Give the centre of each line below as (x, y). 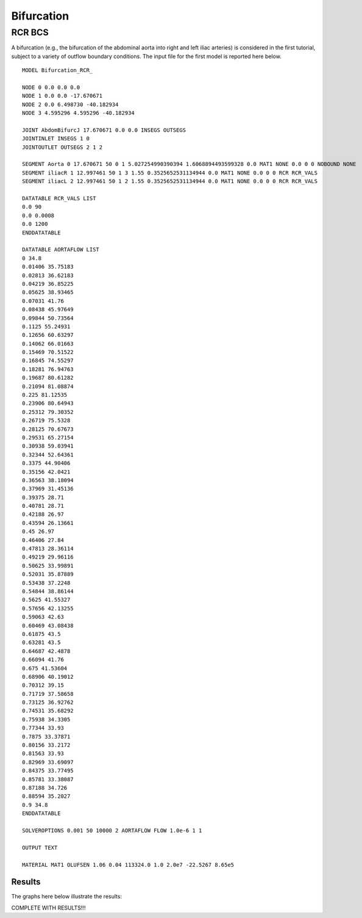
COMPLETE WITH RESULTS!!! (48, 908)
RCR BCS (30, 32)
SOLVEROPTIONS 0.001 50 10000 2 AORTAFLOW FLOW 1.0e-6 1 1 (112, 830)
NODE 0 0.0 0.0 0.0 (51, 87)
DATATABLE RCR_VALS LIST (59, 199)
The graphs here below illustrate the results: (66, 897)
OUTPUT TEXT (40, 848)
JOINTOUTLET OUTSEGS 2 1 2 (62, 147)
